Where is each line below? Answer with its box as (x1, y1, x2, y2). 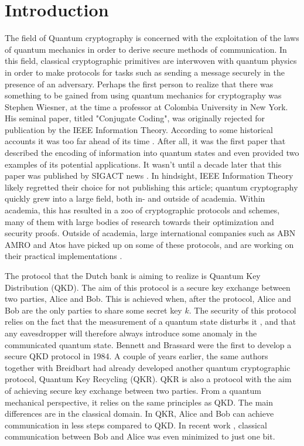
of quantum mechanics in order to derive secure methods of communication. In (5, 43, 287, 55)
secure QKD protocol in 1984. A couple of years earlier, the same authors (5, 350, 268, 362)
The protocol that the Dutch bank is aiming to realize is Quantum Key (5, 270, 261, 281)
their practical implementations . (5, 250, 122, 262)
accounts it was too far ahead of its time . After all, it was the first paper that (5, 135, 286, 147)
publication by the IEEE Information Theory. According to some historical (5, 123, 273, 135)
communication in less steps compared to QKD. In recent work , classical (5, 418, 267, 431)
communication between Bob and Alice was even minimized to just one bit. (5, 430, 275, 442)
